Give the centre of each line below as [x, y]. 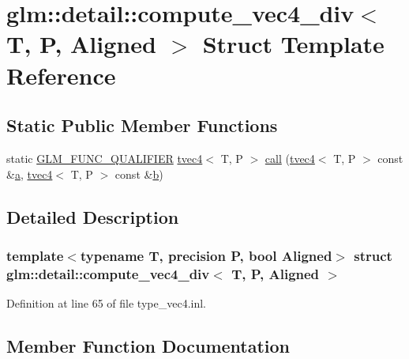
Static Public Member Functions [142, 125]
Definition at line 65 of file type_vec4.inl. [106, 303]
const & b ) [139, 174]
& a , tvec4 [30, 174]
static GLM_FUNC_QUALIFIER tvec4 [105, 158]
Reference [61, 75]
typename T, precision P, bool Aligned [206, 255]
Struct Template [293, 44]
